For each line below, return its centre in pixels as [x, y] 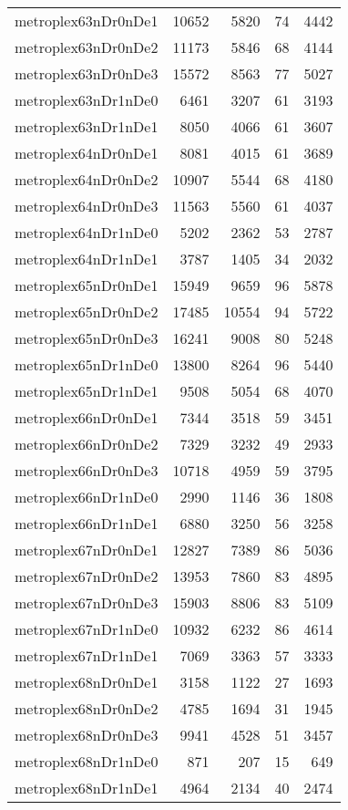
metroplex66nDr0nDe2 [87, 444]
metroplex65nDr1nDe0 [87, 364]
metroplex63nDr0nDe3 [87, 73]
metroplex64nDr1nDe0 [87, 232]
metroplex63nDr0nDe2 [87, 47]
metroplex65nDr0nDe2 [87, 312]
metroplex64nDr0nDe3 [87, 206]
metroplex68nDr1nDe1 [87, 788]
